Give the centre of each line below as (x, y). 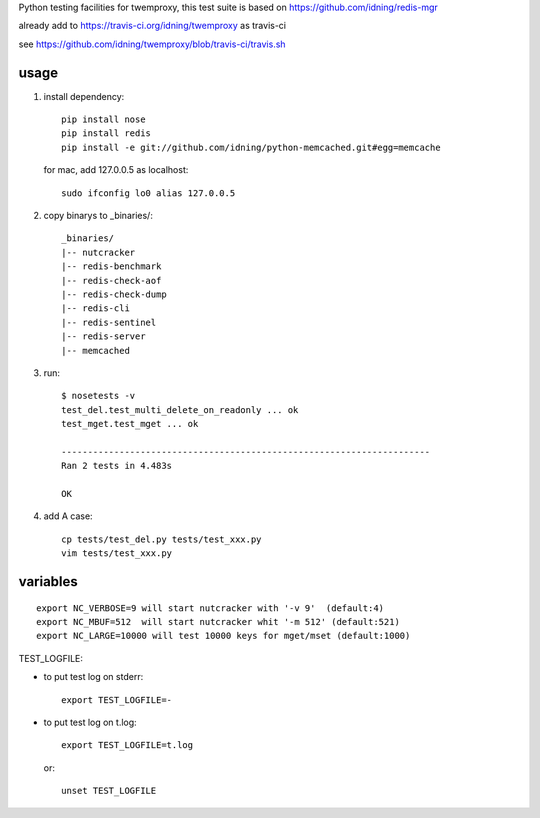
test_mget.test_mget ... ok (130, 424)
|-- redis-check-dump (114, 294)
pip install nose (103, 119)
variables (48, 581)
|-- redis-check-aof (111, 280)
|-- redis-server (103, 336)
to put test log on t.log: (90, 722)
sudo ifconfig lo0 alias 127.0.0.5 (148, 193)
